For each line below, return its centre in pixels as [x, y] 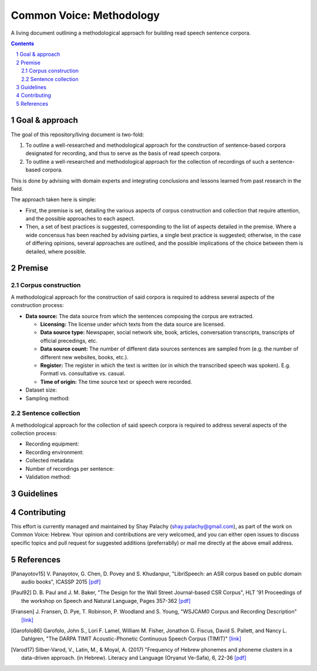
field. [17, 188]
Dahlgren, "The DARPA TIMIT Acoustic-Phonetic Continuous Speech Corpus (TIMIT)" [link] [131, 639]
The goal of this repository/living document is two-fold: [77, 134]
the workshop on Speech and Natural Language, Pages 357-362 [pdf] [106, 601]
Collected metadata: [50, 460]
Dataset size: [41, 390]
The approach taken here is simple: [53, 200]
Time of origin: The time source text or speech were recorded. [116, 382]
